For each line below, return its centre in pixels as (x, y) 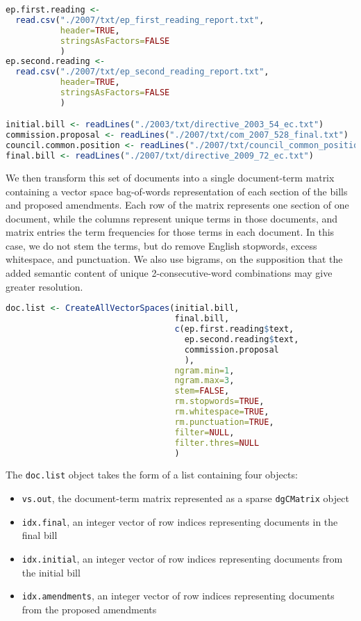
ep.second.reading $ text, (242, 339)
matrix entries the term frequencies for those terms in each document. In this (170, 232)
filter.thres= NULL (217, 443)
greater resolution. (44, 286)
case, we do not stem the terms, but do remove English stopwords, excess (161, 245)
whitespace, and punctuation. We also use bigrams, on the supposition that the (174, 259)
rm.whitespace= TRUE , (222, 412)
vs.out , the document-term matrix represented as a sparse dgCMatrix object (185, 498)
